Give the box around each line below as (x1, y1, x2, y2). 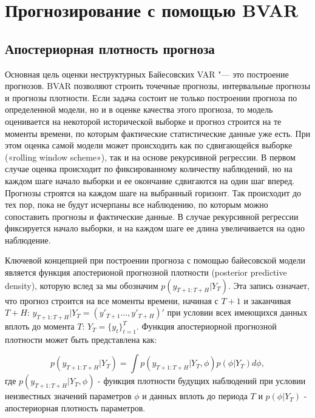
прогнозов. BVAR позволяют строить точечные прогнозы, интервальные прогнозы (5, 79, 311, 92)
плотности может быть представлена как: (5, 333, 157, 345)
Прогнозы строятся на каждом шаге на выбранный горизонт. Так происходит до (5, 186, 302, 199)
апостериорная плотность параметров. (5, 402, 146, 414)
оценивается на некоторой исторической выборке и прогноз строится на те (5, 114, 282, 127)
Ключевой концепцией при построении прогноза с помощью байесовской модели (5, 254, 306, 267)
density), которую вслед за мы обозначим (5, 279, 158, 291)
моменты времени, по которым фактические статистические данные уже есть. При (5, 127, 311, 139)
